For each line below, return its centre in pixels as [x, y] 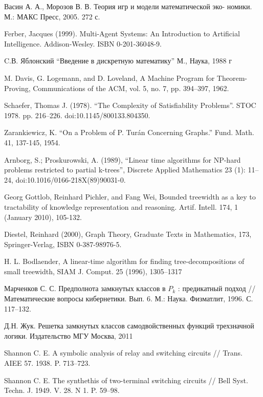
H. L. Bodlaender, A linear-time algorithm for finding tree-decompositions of [124, 261]
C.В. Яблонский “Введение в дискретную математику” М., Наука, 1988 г [118, 61]
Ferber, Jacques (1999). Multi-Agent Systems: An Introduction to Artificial [122, 34]
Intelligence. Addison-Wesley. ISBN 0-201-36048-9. [83, 43]
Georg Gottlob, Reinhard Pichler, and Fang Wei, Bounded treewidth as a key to [130, 197]
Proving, [17, 88]
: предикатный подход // [217, 288]
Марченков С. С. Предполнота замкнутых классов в [85, 288]
